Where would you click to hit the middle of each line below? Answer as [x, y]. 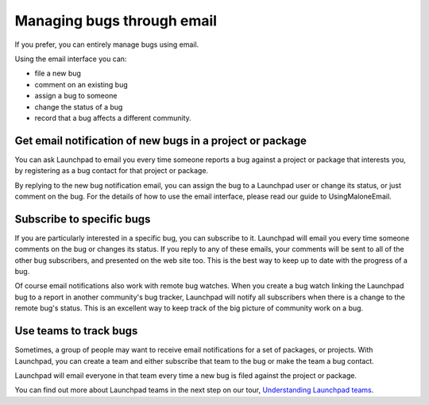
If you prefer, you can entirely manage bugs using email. [107, 44]
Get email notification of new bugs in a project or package [161, 140]
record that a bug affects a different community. [113, 118]
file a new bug [58, 73]
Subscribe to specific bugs [83, 219]
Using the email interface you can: [71, 59]
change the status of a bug [79, 106]
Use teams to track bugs [76, 331]
